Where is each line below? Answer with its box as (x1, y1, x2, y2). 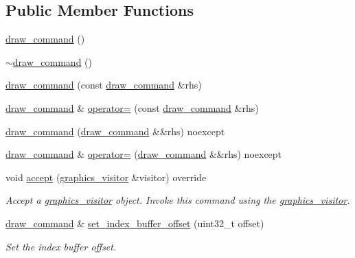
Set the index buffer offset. (5, 239, 117, 253)
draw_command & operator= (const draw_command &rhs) (5, 100, 259, 115)
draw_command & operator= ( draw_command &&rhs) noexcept (5, 147, 282, 161)
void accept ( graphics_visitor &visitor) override (5, 169, 207, 184)
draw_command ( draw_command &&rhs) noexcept (5, 124, 225, 138)
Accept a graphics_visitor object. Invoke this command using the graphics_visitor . (5, 193, 350, 207)
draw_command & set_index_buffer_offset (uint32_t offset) (5, 215, 264, 230)
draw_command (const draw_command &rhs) (5, 78, 202, 92)
